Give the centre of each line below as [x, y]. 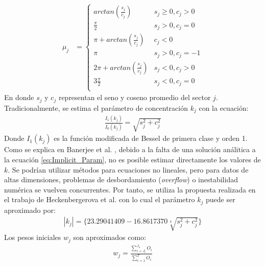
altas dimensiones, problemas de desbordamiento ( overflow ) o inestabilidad [121, 179]
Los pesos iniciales [33, 237]
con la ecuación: [224, 107]
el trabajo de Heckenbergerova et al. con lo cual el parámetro [100, 199]
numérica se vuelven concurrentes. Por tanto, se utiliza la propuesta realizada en [130, 189]
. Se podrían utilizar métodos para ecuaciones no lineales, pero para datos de [128, 169]
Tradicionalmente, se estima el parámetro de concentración [96, 107]
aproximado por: [30, 210]
